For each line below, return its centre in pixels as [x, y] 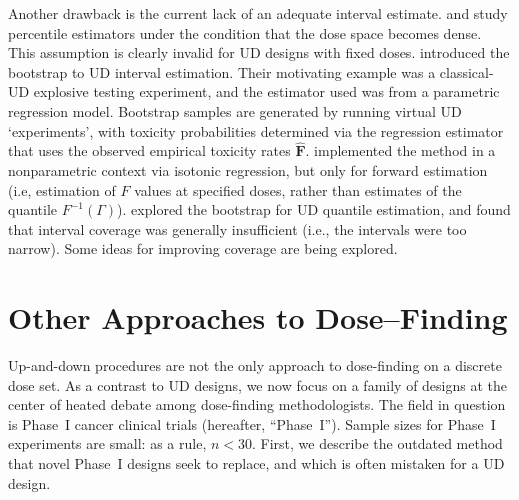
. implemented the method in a [400, 150]
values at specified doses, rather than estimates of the [298, 189]
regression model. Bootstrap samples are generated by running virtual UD [235, 110]
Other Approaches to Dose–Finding [258, 317]
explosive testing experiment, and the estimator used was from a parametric [266, 91]
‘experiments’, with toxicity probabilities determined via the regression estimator [256, 130]
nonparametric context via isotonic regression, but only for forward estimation [248, 169]
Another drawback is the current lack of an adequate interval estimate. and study [258, 13]
